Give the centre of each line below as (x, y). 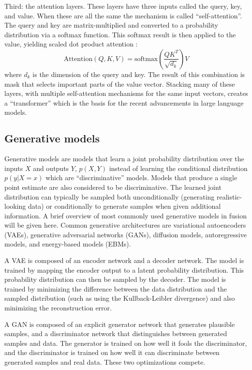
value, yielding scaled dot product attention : (71, 44)
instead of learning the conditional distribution (178, 168)
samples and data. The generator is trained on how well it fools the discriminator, (126, 343)
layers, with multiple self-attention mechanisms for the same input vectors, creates (126, 93)
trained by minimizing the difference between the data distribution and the (116, 288)
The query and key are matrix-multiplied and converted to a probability (111, 25)
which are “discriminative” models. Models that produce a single (141, 177)
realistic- (229, 196)
